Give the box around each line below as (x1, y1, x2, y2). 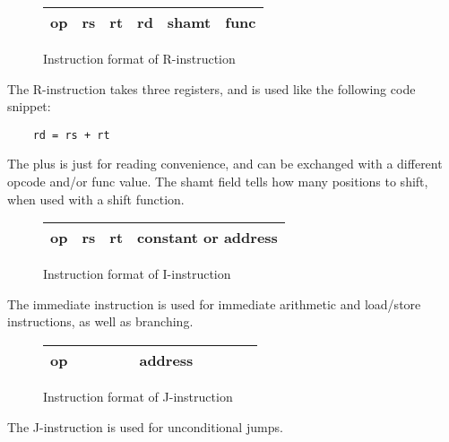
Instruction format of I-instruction (43, 264, 231, 283)
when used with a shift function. (7, 189, 185, 208)
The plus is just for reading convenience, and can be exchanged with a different (7, 154, 443, 173)
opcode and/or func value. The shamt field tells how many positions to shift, (7, 172, 428, 191)
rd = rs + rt (32, 128, 110, 142)
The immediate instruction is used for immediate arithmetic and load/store (7, 294, 421, 313)
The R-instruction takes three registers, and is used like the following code (7, 79, 416, 98)
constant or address (137, 227, 278, 248)
